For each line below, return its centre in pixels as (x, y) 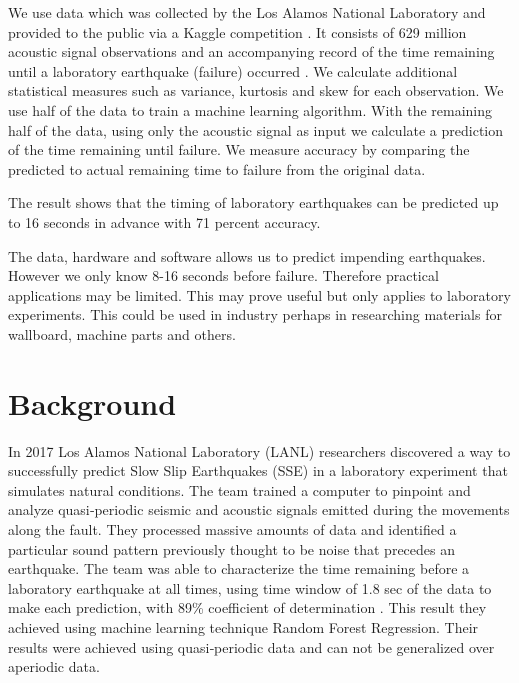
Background (92, 402)
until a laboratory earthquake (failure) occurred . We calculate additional (233, 70)
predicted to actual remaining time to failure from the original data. (217, 168)
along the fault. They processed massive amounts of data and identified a (232, 529)
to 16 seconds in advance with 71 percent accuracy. (164, 221)
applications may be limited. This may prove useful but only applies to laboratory (259, 294)
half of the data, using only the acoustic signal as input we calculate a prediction (256, 129)
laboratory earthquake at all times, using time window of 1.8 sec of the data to (250, 587)
